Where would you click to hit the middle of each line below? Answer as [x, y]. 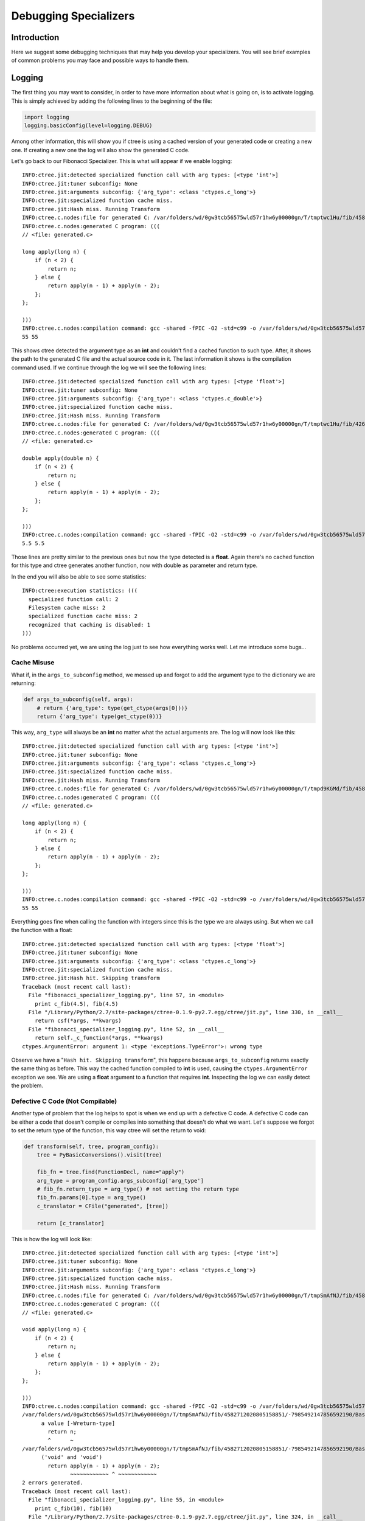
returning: [24, 683]
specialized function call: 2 [73, 599]
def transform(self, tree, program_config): [92, 1147]
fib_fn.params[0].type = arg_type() [91, 1198]
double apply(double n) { [61, 458]
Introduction [35, 37]
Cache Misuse [33, 663]
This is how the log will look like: [52, 1239]
